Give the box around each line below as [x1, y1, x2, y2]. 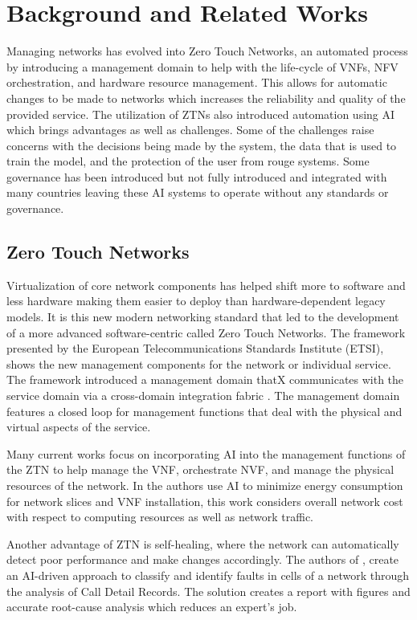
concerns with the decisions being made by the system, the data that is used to [6, 137, 397, 153]
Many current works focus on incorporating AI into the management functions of [6, 445, 406, 462]
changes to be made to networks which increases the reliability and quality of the [6, 89, 406, 106]
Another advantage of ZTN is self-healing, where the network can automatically [6, 535, 399, 552]
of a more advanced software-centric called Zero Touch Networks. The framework [6, 324, 406, 341]
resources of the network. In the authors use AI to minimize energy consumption [6, 476, 403, 493]
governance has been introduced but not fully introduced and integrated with [6, 168, 387, 185]
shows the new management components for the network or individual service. [6, 355, 391, 372]
